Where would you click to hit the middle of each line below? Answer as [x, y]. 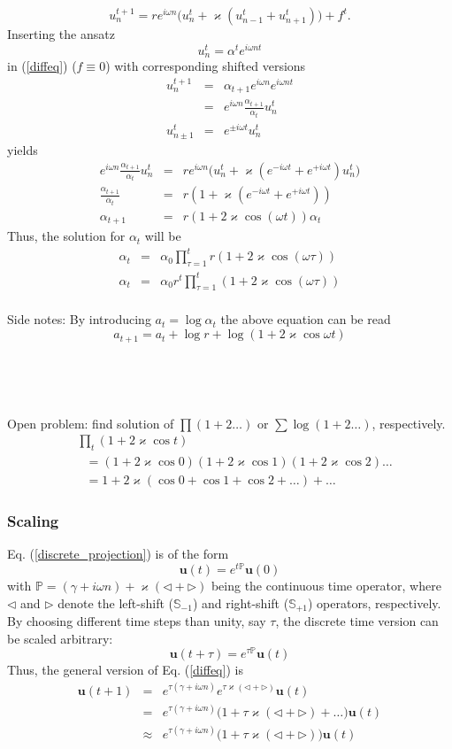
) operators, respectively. [375, 602]
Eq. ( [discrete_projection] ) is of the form [118, 554]
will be [163, 236]
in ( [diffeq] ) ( [42, 66]
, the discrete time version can [357, 621]
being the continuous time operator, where [326, 586]
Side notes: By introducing [79, 319]
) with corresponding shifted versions [206, 66]
